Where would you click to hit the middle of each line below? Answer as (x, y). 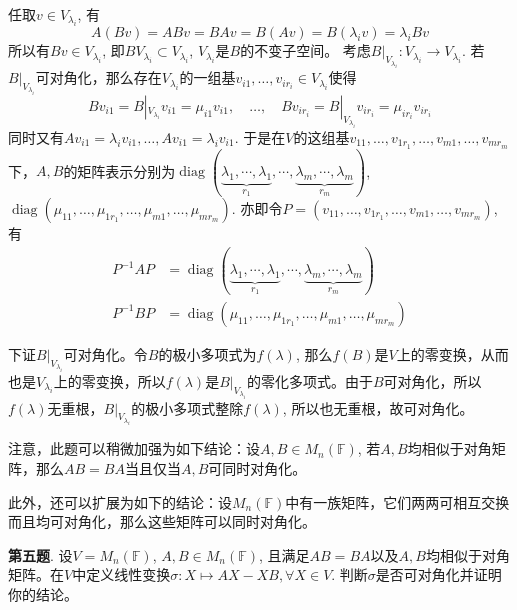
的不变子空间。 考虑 (305, 50)
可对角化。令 (105, 354)
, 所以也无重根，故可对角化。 (378, 407)
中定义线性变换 (121, 574)
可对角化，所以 (432, 380)
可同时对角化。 (257, 467)
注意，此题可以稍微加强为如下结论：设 (134, 448)
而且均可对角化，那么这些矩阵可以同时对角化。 (162, 521)
